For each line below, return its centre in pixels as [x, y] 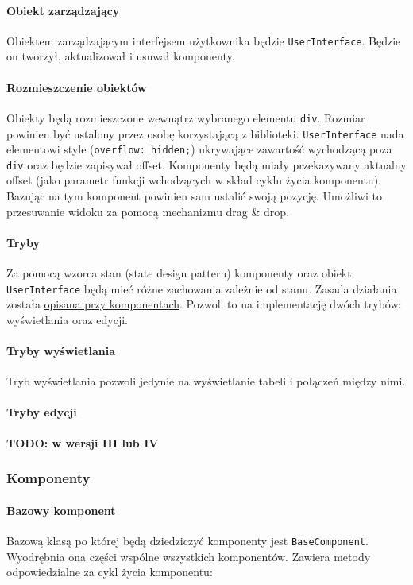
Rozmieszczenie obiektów [77, 87]
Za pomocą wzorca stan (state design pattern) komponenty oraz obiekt [179, 273]
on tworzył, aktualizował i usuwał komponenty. [121, 56]
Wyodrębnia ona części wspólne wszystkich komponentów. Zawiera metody [189, 556]
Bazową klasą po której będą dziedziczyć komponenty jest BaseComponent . [187, 540]
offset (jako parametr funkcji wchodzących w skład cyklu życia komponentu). [194, 180]
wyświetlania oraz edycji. [67, 319]
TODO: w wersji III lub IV [83, 442]
